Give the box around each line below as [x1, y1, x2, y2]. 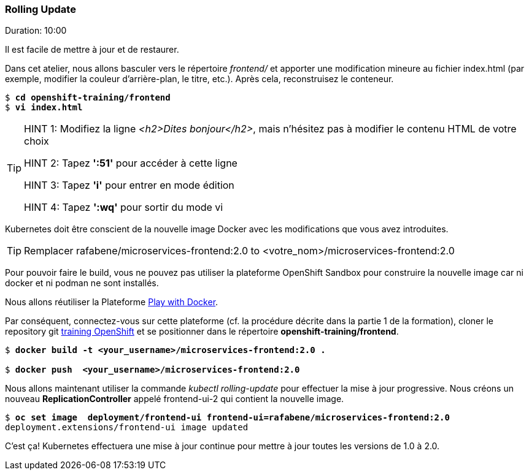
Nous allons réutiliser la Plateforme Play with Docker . [5, 297, 218, 308]
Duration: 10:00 [5, 25, 67, 36]
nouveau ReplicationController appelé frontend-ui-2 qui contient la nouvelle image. [5, 393, 344, 405]
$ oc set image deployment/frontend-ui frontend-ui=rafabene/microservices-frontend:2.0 [5, 412, 450, 423]
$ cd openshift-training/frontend [5, 93, 171, 103]
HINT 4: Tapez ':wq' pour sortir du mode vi [24, 201, 223, 214]
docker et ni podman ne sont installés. [5, 278, 159, 289]
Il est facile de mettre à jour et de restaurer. [5, 44, 179, 55]
